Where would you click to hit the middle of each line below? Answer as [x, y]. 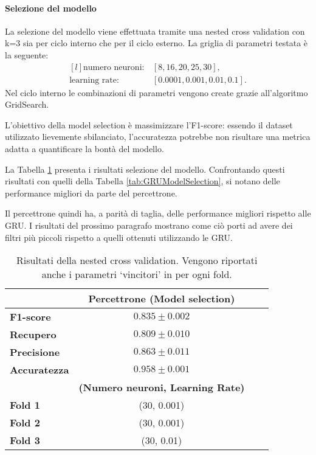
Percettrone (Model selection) [162, 299]
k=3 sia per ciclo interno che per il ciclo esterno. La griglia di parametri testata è [156, 43]
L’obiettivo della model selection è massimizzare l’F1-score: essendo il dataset [149, 124]
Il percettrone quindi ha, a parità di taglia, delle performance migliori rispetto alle [158, 213]
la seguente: [27, 54]
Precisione [35, 352]
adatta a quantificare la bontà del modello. [84, 149]
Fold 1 [25, 405]
